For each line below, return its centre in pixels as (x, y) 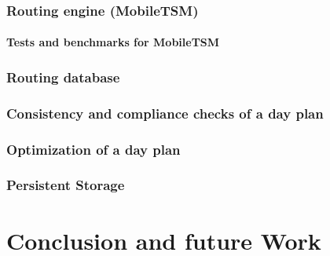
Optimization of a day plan (93, 149)
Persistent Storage (66, 185)
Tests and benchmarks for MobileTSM (113, 42)
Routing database (63, 77)
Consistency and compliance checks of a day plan (165, 113)
